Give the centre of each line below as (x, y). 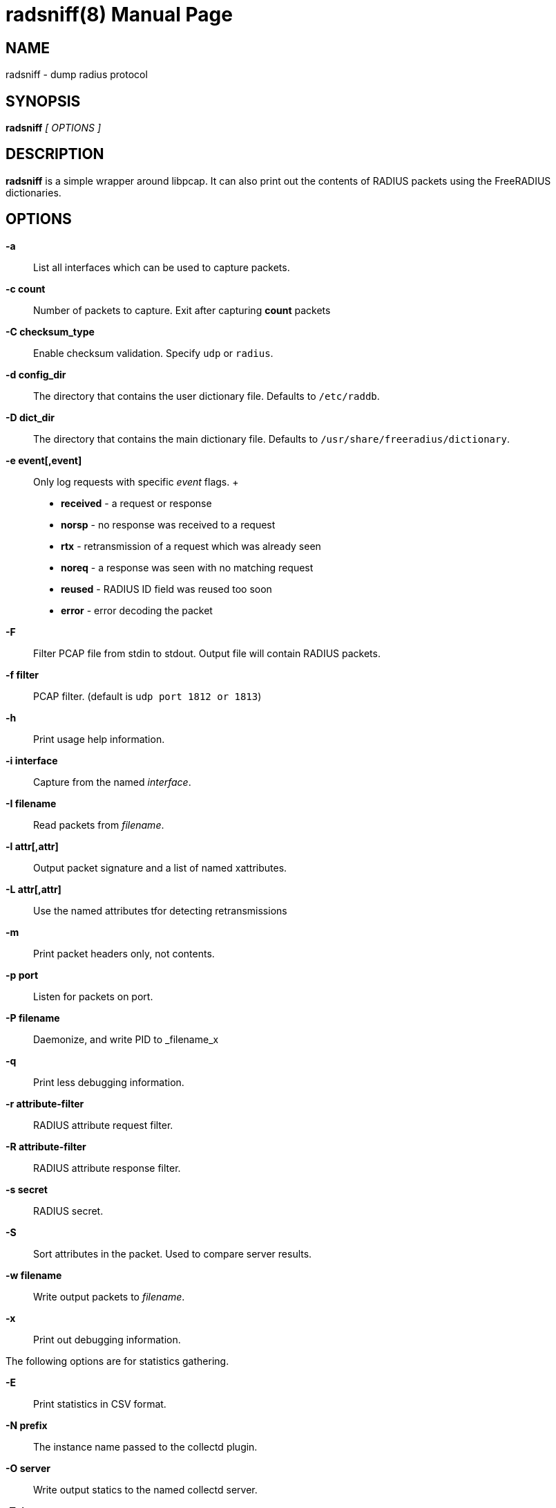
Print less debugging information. (109, 1082)
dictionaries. (33, 192)
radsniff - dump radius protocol (77, 75)
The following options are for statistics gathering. (117, 1361)
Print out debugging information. (107, 1339)
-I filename (31, 803)
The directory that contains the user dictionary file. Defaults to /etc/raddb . (207, 396)
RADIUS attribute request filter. (103, 1125)
